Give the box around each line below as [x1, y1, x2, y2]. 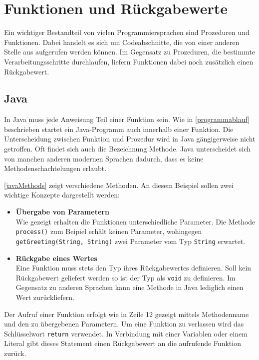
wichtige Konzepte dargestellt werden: [4, 189, 120, 200]
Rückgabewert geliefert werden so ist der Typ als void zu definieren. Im [15, 272, 236, 282]
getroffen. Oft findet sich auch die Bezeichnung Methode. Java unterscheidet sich [4, 143, 251, 154]
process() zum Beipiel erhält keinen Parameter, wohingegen [15, 226, 202, 236]
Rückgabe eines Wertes [15, 252, 97, 263]
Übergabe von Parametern [15, 206, 109, 217]
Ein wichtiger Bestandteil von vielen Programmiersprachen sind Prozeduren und [4, 27, 250, 37]
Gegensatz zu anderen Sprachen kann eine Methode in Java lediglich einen [15, 282, 244, 292]
